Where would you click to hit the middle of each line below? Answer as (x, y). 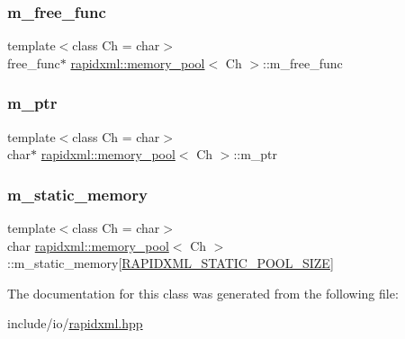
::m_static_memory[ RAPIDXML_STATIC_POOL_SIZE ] (171, 263)
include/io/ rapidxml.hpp (75, 323)
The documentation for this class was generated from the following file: (203, 293)
